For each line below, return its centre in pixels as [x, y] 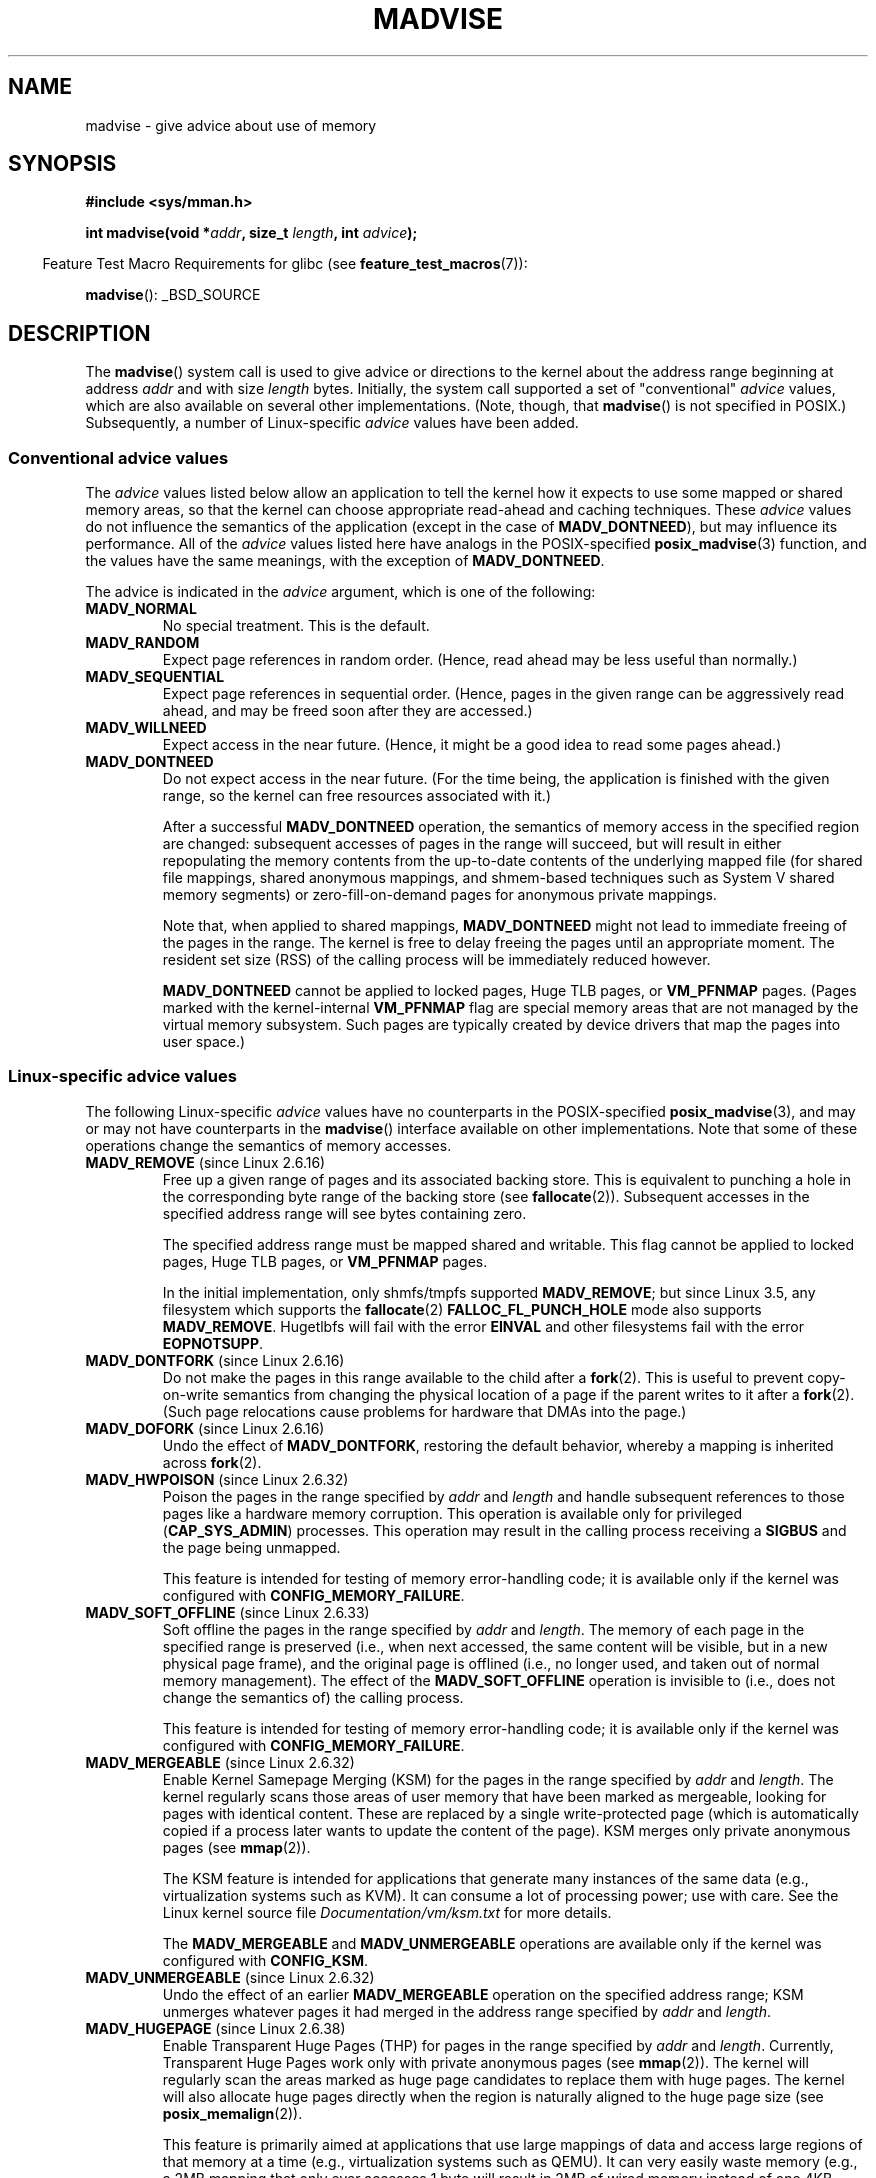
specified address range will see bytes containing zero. [344, 1213]
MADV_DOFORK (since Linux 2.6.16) [205, 1428]
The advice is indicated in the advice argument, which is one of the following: [340, 592]
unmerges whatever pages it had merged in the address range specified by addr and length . [466, 2011]
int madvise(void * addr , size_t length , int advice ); [251, 233]
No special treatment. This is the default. [296, 626]
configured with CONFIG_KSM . [265, 1960]
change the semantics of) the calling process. [313, 1697]
